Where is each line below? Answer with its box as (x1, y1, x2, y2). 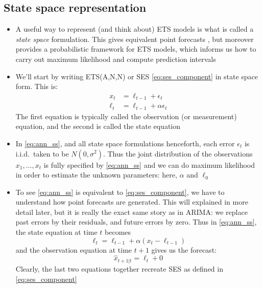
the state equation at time (15, 227, 98, 237)
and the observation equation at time (15, 244, 132, 255)
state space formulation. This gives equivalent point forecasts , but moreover (15, 33, 254, 44)
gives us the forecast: (151, 244, 217, 255)
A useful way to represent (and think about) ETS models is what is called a (15, 24, 254, 34)
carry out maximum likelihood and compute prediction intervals (15, 53, 216, 64)
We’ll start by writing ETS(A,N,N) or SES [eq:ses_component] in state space (15, 71, 258, 81)
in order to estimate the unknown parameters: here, (15, 169, 177, 180)
